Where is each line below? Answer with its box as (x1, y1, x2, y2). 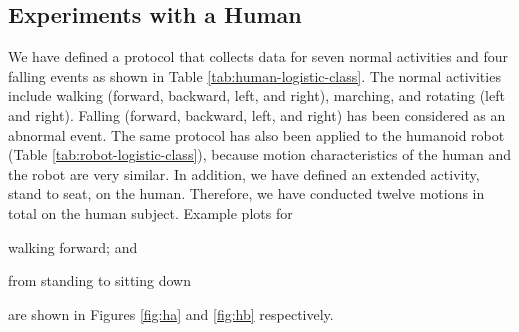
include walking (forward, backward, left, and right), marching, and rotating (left (8, 85, 505, 106)
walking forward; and (8, 236, 138, 257)
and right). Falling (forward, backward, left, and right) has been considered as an (8, 104, 506, 125)
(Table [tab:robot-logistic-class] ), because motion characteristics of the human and (8, 144, 512, 165)
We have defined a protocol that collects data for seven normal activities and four (8, 46, 509, 67)
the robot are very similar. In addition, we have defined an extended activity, (8, 163, 480, 184)
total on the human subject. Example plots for (8, 202, 293, 223)
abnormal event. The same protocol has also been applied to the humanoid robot (8, 124, 505, 145)
